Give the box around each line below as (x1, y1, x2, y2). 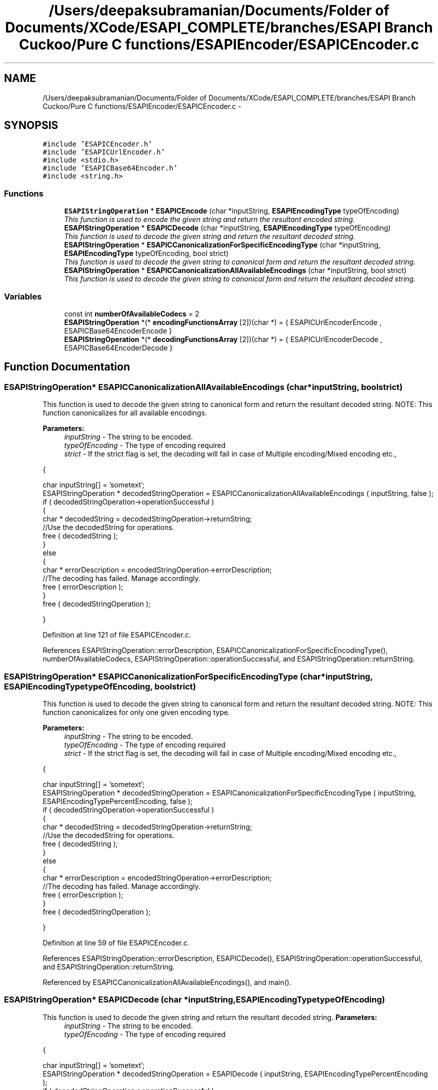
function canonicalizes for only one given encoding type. (42, 707, 230, 716)
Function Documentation (4, 360, 130, 373)
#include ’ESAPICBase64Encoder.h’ (42, 164, 178, 172)
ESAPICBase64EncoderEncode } (64, 326, 172, 335)
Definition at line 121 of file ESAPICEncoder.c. (42, 630, 191, 639)
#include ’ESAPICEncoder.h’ (42, 140, 152, 148)
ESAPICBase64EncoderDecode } (64, 343, 173, 352)
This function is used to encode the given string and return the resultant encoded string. (64, 215, 355, 224)
